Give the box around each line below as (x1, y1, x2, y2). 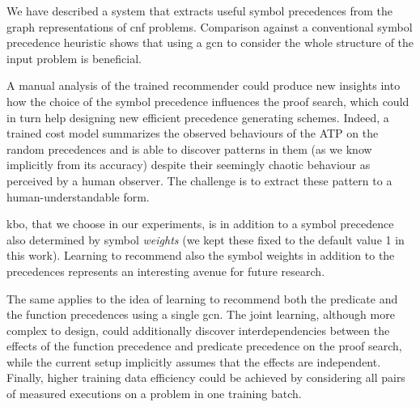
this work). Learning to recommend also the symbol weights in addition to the (6, 247, 395, 264)
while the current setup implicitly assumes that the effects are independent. (6, 353, 381, 370)
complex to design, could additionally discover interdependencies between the (6, 321, 390, 338)
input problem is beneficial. (6, 49, 142, 66)
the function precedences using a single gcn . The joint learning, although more (6, 306, 395, 323)
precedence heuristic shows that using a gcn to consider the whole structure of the (6, 34, 414, 51)
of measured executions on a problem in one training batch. (6, 385, 302, 402)
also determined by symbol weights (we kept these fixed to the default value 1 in (6, 231, 405, 248)
